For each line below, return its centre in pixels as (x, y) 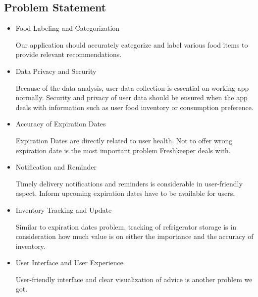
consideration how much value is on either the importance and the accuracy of (134, 236)
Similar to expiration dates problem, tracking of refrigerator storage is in (126, 226)
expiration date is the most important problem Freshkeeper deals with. (123, 150)
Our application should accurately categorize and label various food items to (132, 44)
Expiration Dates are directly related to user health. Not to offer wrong (124, 140)
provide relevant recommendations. (69, 54)
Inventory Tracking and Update (64, 209)
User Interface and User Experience (69, 263)
